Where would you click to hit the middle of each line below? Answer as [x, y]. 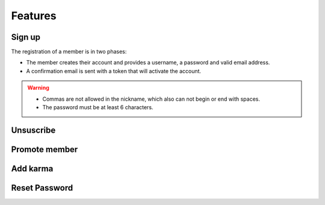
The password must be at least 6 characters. [98, 107]
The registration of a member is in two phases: [69, 52]
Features [34, 16]
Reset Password [42, 188]
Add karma [32, 169]
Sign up [26, 37]
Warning [38, 88]
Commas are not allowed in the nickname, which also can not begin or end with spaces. [151, 99]
